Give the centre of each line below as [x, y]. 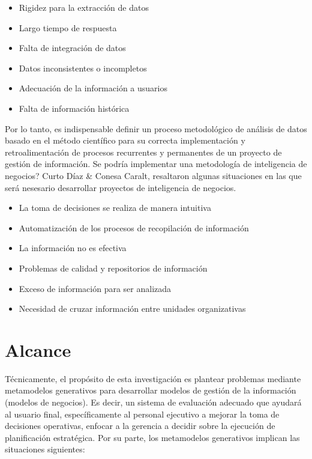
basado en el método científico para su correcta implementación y [125, 140]
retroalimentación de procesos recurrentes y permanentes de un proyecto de [143, 152]
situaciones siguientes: [45, 449]
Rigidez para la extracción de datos [84, 7]
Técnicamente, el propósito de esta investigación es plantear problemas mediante [153, 378]
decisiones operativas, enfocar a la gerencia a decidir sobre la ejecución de [140, 426]
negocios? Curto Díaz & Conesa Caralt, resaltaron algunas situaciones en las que [153, 175]
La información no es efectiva [73, 248]
